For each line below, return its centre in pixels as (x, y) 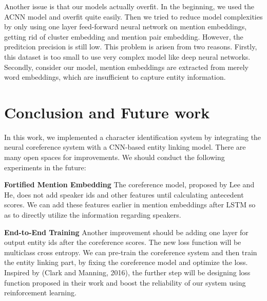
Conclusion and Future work (107, 112)
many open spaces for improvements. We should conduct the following (115, 157)
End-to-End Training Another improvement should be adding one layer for (126, 232)
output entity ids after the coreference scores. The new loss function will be (123, 242)
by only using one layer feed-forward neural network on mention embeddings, (126, 26)
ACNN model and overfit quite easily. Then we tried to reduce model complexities (133, 16)
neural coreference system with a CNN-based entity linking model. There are (125, 147)
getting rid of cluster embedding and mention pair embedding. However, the (124, 36)
